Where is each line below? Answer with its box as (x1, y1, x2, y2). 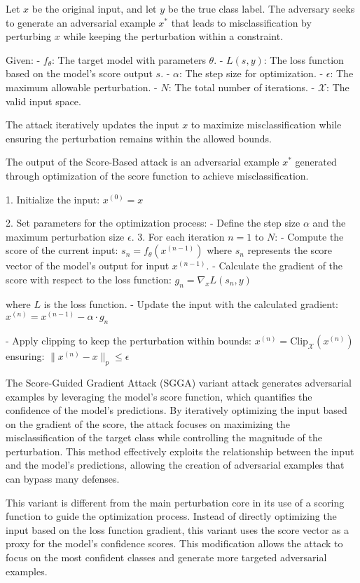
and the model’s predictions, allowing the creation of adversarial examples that (6, 457, 345, 472)
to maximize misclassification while (191, 117, 342, 132)
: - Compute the (275, 229, 344, 243)
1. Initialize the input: (6, 192, 100, 206)
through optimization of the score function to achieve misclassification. (6, 168, 309, 182)
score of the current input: (6, 243, 118, 257)
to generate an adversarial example (6, 15, 155, 29)
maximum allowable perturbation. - (6, 79, 158, 94)
